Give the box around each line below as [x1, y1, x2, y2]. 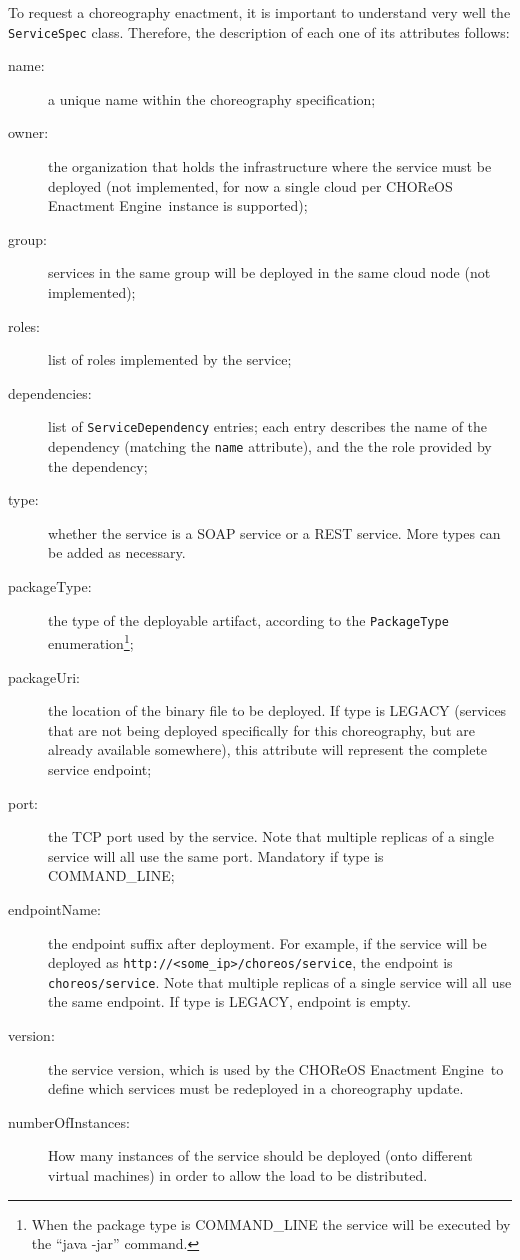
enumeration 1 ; [48, 630, 134, 653]
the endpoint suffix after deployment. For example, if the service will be [48, 932, 487, 953]
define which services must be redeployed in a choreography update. [48, 1078, 464, 1099]
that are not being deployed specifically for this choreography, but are [48, 719, 475, 740]
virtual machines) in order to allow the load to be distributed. [48, 1164, 428, 1185]
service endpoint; [48, 758, 152, 779]
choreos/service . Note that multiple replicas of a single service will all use [48, 971, 512, 992]
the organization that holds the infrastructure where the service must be [48, 156, 492, 177]
